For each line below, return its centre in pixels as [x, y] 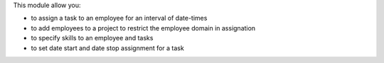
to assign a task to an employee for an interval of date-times [119, 18]
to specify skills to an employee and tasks [92, 38]
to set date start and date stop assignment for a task [107, 48]
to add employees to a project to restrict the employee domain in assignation [143, 28]
